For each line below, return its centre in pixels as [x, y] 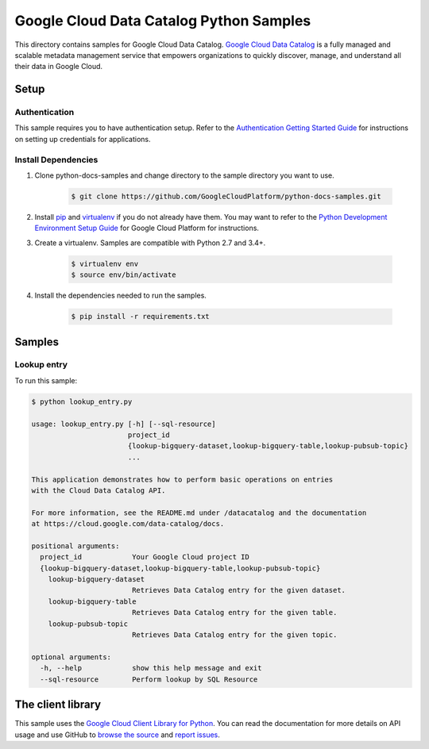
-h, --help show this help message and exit [151, 668]
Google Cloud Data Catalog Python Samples [163, 21]
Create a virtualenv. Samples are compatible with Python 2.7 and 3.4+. [150, 243]
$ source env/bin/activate [124, 275]
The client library [58, 705]
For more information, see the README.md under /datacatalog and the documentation [199, 513]
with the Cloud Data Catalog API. [99, 490]
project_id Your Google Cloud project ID [145, 557]
